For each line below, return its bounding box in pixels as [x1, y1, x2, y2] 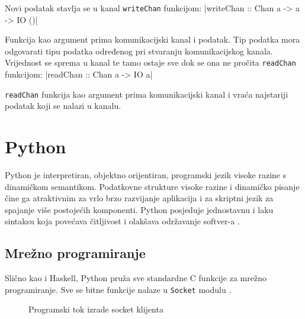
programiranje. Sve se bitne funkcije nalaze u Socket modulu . [5, 283, 232, 295]
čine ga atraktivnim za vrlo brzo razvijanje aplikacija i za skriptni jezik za [5, 192, 274, 204]
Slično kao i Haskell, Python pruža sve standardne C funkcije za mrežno [5, 272, 267, 284]
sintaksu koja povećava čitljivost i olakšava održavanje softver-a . [5, 215, 240, 227]
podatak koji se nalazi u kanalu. [5, 99, 121, 112]
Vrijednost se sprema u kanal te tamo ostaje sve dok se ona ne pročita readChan [5, 56, 296, 69]
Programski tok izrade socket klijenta [28, 303, 163, 315]
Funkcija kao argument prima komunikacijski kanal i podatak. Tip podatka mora [5, 33, 300, 46]
